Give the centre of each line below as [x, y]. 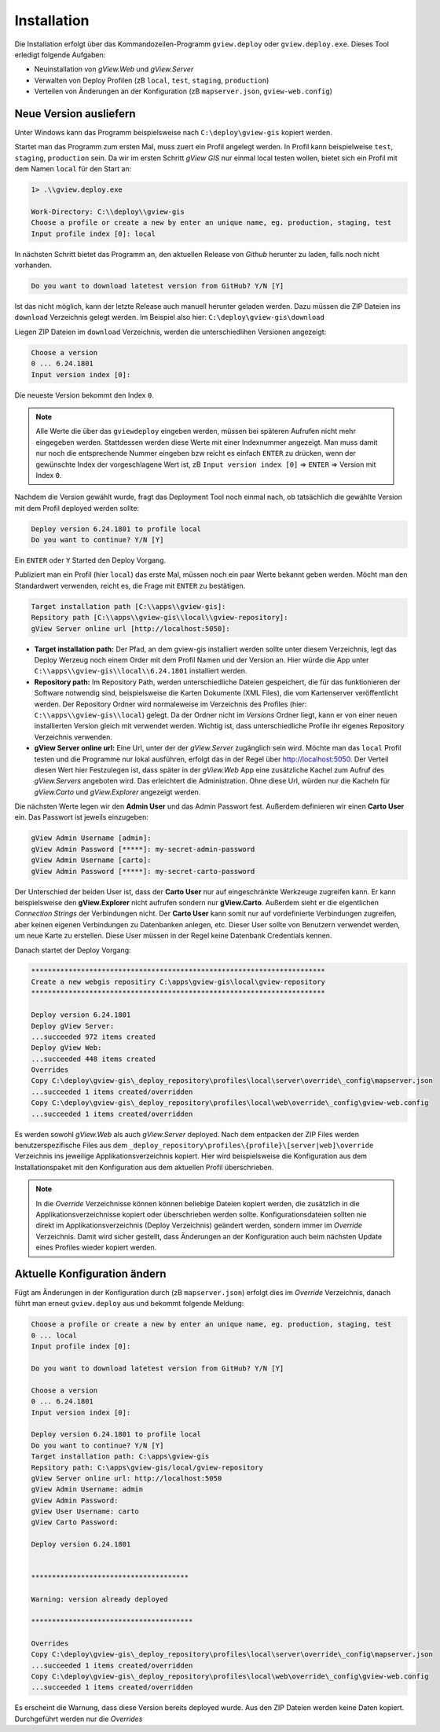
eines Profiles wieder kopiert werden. [96, 1248]
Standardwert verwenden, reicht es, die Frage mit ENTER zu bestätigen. [130, 585]
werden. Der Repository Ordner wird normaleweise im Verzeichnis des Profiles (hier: [170, 704]
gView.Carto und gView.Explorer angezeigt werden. [117, 792]
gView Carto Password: [75, 1522]
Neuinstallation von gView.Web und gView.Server [114, 69]
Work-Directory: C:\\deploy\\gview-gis [108, 211]
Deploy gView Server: [73, 1026]
